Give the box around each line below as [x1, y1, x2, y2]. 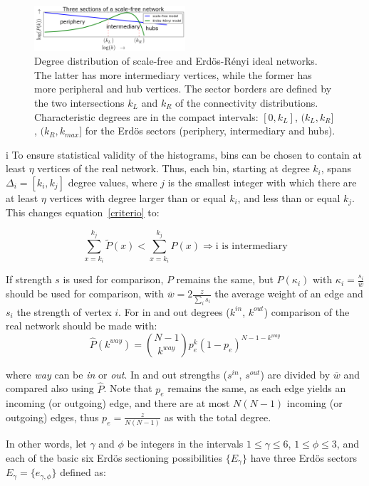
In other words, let [6, 436, 87, 451]
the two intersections [34, 95, 125, 110]
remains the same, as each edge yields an [167, 381, 346, 396]
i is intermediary [215, 241, 288, 252]
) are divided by [260, 366, 331, 381]
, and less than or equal [237, 190, 341, 205]
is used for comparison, [63, 272, 164, 287]
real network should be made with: [6, 318, 157, 333]
